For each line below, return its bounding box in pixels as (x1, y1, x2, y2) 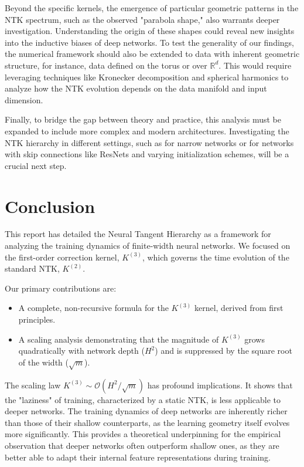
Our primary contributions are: (5, 282, 117, 294)
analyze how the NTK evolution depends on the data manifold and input (5, 82, 267, 94)
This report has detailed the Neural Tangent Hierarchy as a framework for (5, 228, 271, 240)
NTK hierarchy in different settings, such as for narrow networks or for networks (5, 136, 294, 148)
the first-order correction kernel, (5, 251, 119, 263)
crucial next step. (5, 159, 67, 171)
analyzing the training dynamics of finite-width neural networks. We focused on (5, 239, 291, 252)
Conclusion (5, 194, 95, 218)
